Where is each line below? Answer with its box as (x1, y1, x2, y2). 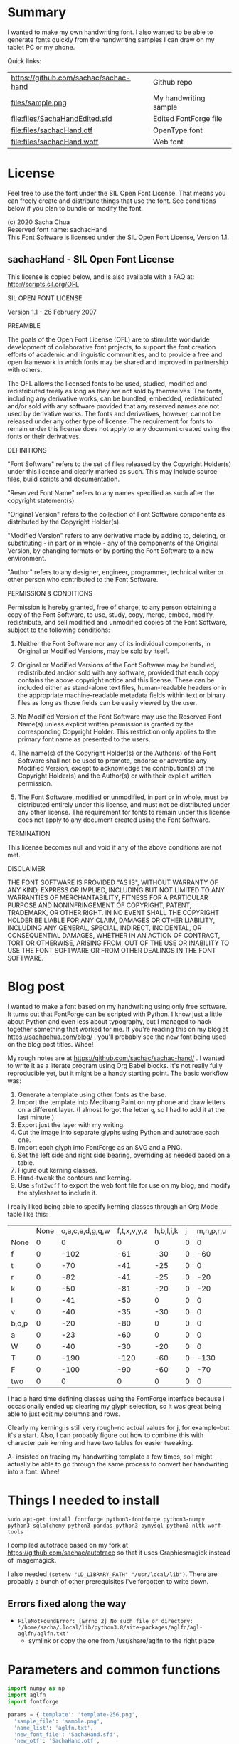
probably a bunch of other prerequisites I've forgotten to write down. (7, 1577, 208, 1585)
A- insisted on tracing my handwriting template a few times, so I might (7, 1452, 213, 1461)
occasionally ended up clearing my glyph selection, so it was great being (7, 1402, 221, 1410)
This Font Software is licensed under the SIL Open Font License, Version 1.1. (7, 233, 230, 241)
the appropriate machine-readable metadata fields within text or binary (17, 691, 226, 699)
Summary (7, 4, 66, 21)
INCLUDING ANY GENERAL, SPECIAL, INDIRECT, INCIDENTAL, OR (7, 923, 202, 932)
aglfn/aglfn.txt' (17, 1630, 70, 1637)
